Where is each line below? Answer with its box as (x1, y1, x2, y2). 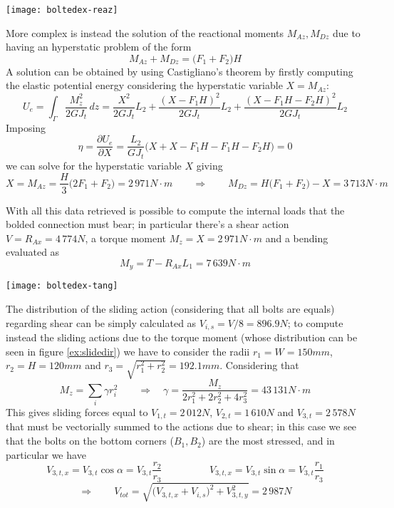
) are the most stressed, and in (201, 433, 335, 448)
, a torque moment (85, 230, 167, 245)
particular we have (6, 447, 86, 462)
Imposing (6, 120, 46, 135)
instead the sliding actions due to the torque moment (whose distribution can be (6, 330, 358, 345)
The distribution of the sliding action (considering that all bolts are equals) (6, 301, 335, 316)
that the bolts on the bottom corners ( (6, 433, 174, 448)
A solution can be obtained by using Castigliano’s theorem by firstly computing (6, 63, 353, 78)
